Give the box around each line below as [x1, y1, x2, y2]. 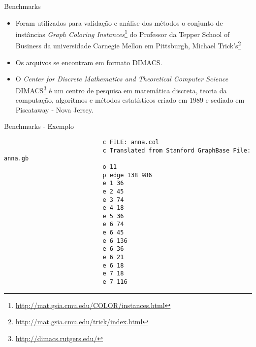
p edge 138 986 [102, 171, 152, 179]
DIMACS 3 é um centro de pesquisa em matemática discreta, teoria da [15, 83, 227, 95]
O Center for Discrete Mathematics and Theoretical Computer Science [15, 74, 228, 84]
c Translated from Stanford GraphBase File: [102, 147, 251, 154]
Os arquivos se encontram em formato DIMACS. [15, 57, 162, 67]
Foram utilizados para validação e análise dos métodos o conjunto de [15, 17, 223, 28]
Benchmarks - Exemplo [4, 121, 74, 131]
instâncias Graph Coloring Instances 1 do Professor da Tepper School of [15, 28, 230, 39]
